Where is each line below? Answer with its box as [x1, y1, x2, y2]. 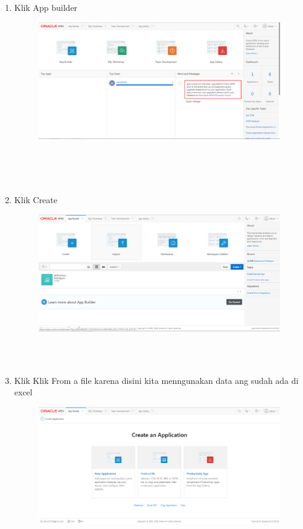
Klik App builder [14, 1, 78, 13]
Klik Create [14, 193, 58, 206]
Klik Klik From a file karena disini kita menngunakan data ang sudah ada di [14, 374, 299, 386]
